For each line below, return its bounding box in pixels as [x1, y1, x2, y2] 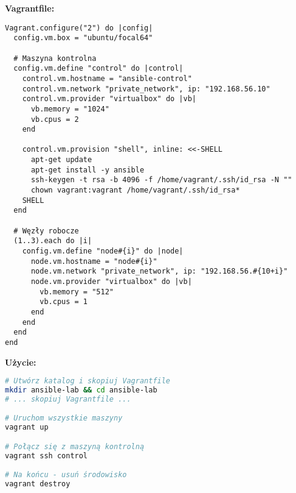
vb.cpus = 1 [40, 297, 88, 307]
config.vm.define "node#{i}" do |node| [22, 247, 184, 256]
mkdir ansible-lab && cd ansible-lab [5, 386, 157, 395]
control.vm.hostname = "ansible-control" [22, 74, 192, 83]
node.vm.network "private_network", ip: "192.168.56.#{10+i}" [30, 267, 288, 276]
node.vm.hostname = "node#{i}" [30, 257, 157, 266]
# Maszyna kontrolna [13, 54, 97, 63]
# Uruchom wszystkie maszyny [5, 414, 123, 423]
